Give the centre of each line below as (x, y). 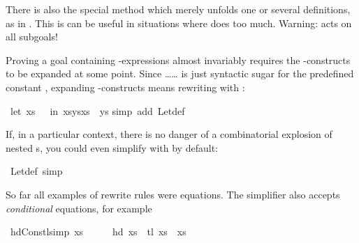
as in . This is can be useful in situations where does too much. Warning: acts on (179, 23)
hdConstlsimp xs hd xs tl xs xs (98, 232)
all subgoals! (32, 37)
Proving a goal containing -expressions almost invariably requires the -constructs (178, 60)
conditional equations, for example (79, 208)
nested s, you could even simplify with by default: (112, 147)
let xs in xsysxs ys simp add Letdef (97, 110)
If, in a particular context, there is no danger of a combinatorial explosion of (169, 134)
